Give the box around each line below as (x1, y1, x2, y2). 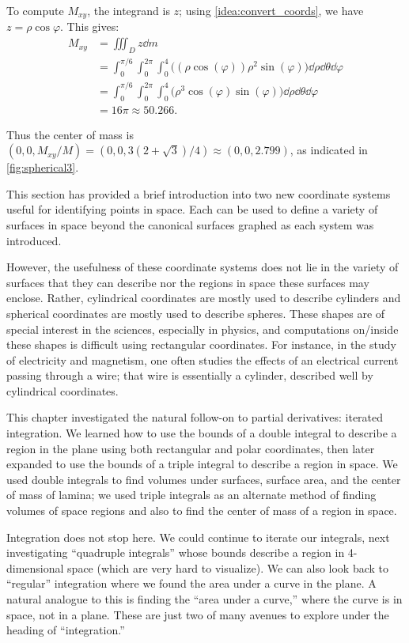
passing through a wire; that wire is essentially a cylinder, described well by (6, 367, 373, 384)
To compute (6, 2, 64, 18)
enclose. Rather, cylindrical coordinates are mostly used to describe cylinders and (6, 289, 401, 306)
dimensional (6, 559, 64, 576)
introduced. (6, 232, 62, 248)
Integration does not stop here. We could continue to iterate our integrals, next (6, 528, 390, 545)
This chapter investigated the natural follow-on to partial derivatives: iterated (6, 409, 384, 426)
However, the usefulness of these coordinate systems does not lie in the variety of (6, 259, 399, 275)
